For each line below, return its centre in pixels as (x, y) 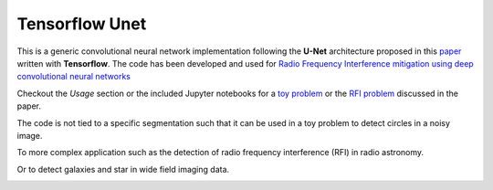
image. (30, 135)
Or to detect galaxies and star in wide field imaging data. (123, 169)
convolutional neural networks (74, 77)
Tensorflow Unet (82, 24)
